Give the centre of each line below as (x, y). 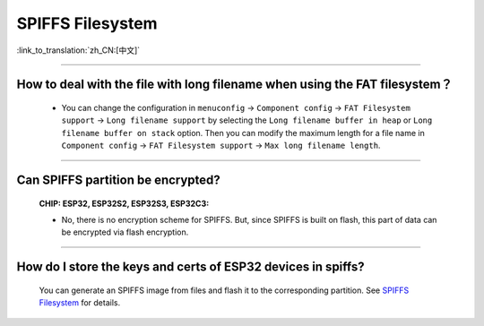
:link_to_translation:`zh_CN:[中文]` (78, 50)
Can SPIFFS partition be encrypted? (119, 180)
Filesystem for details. (80, 303)
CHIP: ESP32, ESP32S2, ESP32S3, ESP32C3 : (124, 203)
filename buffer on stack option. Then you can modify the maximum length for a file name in (243, 133)
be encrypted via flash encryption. (125, 232)
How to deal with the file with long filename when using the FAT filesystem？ (234, 85)
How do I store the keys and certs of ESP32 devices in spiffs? (190, 267)
